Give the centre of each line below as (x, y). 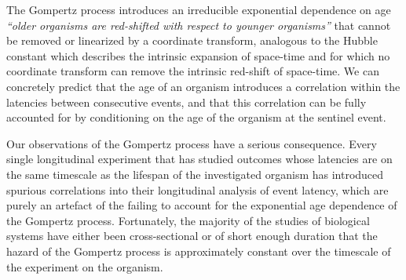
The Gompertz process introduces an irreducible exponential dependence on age (199, 9)
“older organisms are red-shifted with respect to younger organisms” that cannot (199, 25)
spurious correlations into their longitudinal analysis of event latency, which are (198, 189)
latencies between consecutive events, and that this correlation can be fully (187, 102)
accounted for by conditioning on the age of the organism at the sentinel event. (196, 117)
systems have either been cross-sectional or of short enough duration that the (192, 236)
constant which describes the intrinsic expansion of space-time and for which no (198, 55)
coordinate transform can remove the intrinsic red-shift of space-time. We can (193, 71)
